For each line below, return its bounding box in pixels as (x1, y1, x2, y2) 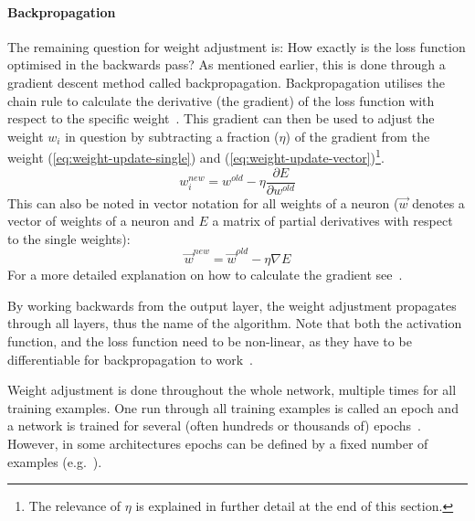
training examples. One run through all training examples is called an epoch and (7, 398, 459, 417)
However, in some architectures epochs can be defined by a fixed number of (7, 433, 428, 452)
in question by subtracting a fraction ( (65, 126, 280, 145)
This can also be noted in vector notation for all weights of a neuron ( (7, 193, 399, 212)
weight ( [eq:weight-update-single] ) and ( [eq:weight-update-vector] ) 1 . (7, 145, 385, 167)
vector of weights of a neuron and (7, 211, 195, 230)
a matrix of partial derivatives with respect (212, 211, 453, 230)
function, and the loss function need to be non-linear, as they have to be (7, 331, 412, 350)
